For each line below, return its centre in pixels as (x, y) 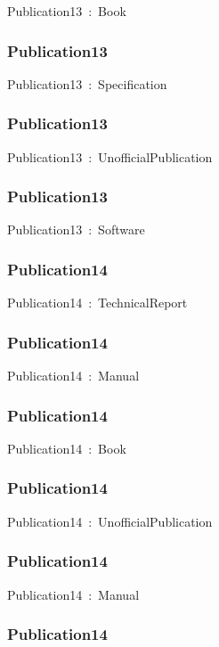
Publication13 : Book (67, 11)
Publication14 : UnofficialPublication (110, 521)
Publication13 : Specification (87, 83)
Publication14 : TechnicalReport (97, 303)
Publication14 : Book (67, 448)
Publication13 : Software (76, 229)
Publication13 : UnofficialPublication (110, 156)
